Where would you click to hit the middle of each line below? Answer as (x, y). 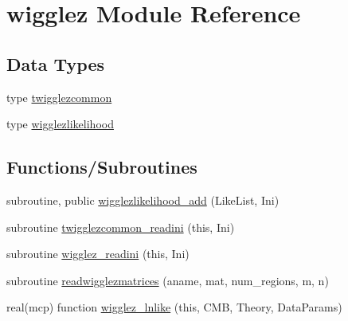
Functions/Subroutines (102, 167)
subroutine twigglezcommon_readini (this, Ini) (121, 227)
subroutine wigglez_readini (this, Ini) (98, 254)
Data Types (55, 63)
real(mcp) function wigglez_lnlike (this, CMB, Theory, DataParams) (174, 307)
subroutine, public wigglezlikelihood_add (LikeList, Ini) (143, 200)
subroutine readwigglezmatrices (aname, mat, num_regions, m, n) (168, 280)
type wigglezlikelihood (60, 124)
